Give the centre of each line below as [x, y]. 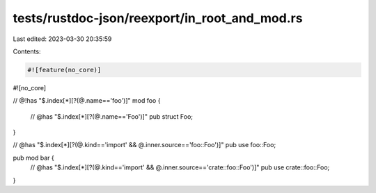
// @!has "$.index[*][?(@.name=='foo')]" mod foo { [87, 101]
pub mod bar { [34, 158]
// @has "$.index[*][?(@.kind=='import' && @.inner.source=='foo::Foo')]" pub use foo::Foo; [144, 145]
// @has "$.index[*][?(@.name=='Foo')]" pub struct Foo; [112, 116]
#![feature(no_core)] [64, 70]
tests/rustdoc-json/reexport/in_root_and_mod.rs [158, 18]
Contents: [27, 51]
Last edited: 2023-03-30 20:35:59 [62, 39]
